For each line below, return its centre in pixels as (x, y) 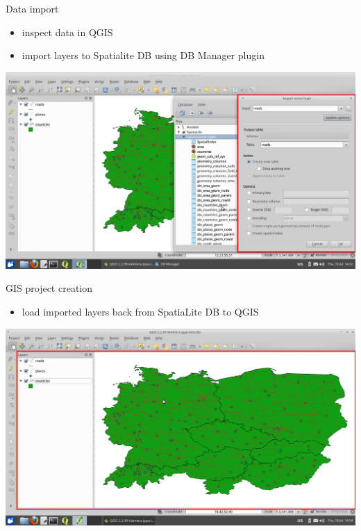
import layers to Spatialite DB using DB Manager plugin (143, 55)
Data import (32, 8)
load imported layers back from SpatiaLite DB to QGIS (140, 311)
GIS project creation (49, 288)
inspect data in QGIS (67, 32)
